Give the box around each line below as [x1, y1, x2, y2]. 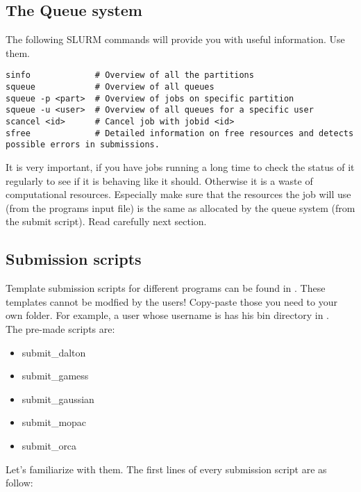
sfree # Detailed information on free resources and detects [6, 128, 354, 138]
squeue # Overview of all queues [6, 82, 215, 92]
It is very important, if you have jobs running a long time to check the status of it [6, 159, 355, 174]
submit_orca [22, 438, 77, 452]
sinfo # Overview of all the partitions [6, 70, 254, 81]
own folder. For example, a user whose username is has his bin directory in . [6, 308, 329, 322]
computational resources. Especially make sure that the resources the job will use [6, 187, 351, 202]
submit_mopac [22, 415, 87, 429]
